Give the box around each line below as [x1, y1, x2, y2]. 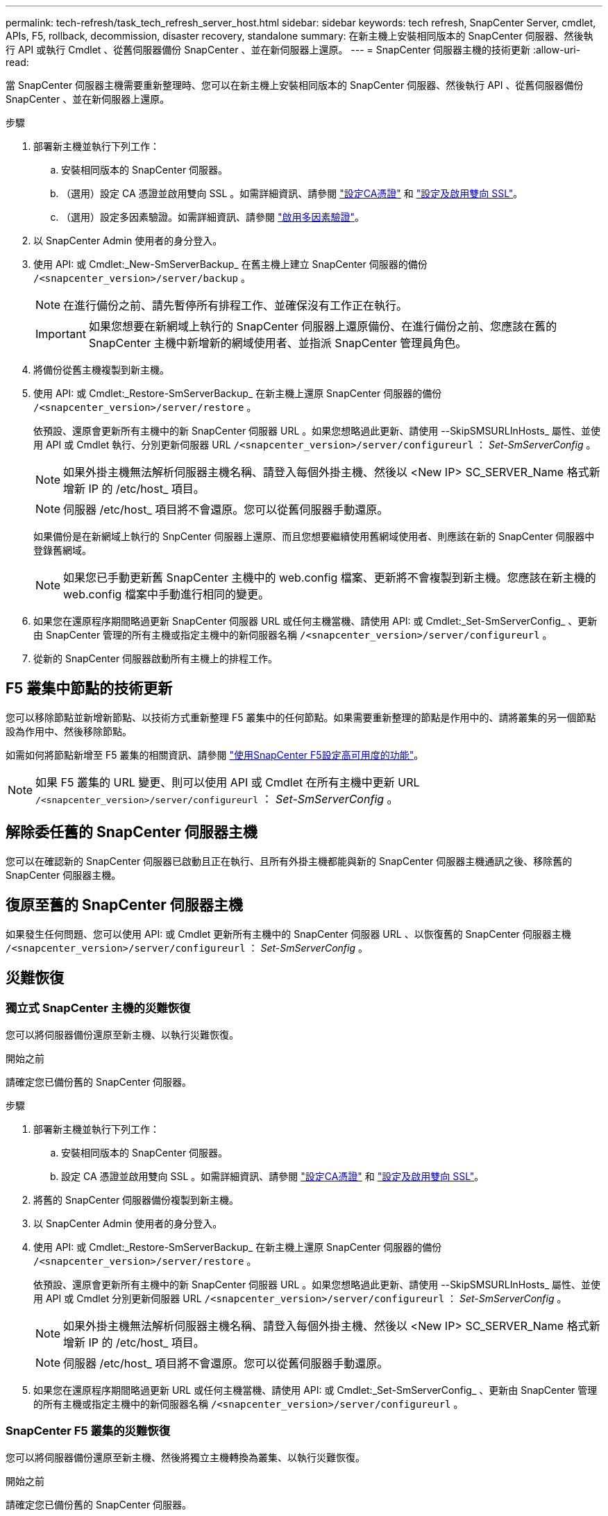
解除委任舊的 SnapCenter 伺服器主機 [6, 823, 257, 841]
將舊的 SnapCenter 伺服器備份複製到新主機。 [33, 1193, 239, 1206]
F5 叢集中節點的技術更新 [6, 680, 173, 698]
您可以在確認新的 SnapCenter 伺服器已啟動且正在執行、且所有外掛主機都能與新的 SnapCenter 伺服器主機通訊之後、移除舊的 [6, 854, 573, 867]
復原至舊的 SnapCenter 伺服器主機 [6, 896, 243, 914]
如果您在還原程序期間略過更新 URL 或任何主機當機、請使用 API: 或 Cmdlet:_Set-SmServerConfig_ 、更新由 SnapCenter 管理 [33, 1383, 598, 1396]
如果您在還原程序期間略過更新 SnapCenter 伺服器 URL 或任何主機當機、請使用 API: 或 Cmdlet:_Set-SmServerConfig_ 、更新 [33, 615, 598, 627]
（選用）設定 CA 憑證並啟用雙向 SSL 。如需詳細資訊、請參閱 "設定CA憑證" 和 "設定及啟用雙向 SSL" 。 [61, 187, 523, 199]
